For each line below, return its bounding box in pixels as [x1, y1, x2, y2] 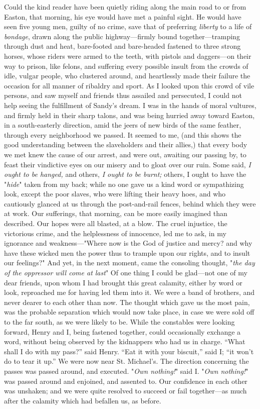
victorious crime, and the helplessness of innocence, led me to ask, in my [4, 228, 226, 238]
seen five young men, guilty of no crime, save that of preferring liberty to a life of [4, 21, 252, 32]
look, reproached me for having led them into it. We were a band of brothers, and [4, 287, 255, 297]
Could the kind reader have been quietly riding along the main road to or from [4, 2, 246, 12]
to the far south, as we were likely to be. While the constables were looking [4, 317, 235, 327]
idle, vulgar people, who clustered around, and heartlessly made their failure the [4, 70, 250, 81]
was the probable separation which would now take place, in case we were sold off [4, 306, 254, 317]
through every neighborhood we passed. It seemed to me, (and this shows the [4, 129, 241, 140]
